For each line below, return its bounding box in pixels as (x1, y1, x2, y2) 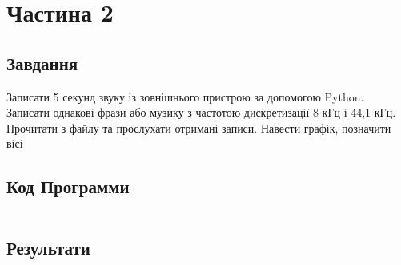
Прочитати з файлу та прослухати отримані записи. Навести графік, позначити (6, 119, 391, 136)
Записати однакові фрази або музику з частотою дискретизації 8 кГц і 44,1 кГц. (6, 104, 396, 121)
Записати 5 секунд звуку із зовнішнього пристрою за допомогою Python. (6, 88, 364, 105)
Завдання (6, 50, 78, 75)
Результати (6, 235, 90, 259)
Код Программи (6, 174, 130, 199)
